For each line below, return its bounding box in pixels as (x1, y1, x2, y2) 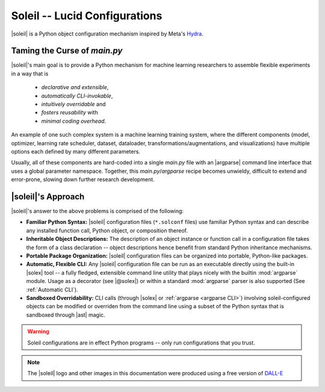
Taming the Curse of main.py (11, 46, 123, 56)
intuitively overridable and (41, 101, 106, 108)
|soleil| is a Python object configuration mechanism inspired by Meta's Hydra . (11, 30, 204, 37)
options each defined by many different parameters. (11, 148, 141, 155)
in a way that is (11, 70, 49, 77)
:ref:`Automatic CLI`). (26, 286, 78, 293)
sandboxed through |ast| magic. (26, 311, 105, 319)
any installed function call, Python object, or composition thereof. (26, 226, 188, 234)
